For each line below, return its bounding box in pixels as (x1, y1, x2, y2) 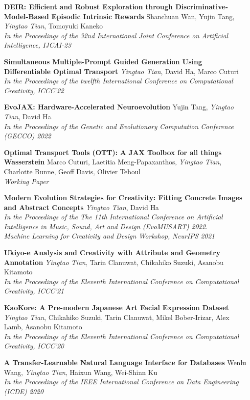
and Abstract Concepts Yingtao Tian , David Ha (4, 202, 159, 212)
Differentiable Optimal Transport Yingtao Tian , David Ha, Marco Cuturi (4, 66, 239, 76)
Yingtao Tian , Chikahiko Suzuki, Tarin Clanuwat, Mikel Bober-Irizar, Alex (4, 312, 229, 322)
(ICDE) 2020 (4, 386, 44, 396)
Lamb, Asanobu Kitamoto (4, 321, 82, 332)
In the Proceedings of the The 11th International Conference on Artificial (4, 212, 223, 222)
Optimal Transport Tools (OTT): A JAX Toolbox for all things (4, 147, 222, 157)
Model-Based (4, 11, 49, 21)
